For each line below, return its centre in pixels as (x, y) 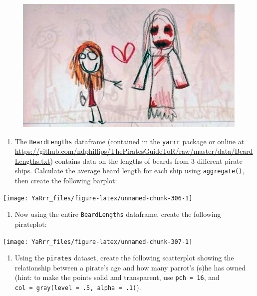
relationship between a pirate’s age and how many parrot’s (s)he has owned (130, 267)
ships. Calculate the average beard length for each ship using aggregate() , (129, 171)
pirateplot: (31, 224)
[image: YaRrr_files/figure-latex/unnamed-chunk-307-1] (98, 242)
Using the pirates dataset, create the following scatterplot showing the (124, 258)
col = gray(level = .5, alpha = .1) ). (78, 287)
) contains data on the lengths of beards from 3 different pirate (146, 161)
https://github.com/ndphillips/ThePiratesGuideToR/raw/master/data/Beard (134, 151)
